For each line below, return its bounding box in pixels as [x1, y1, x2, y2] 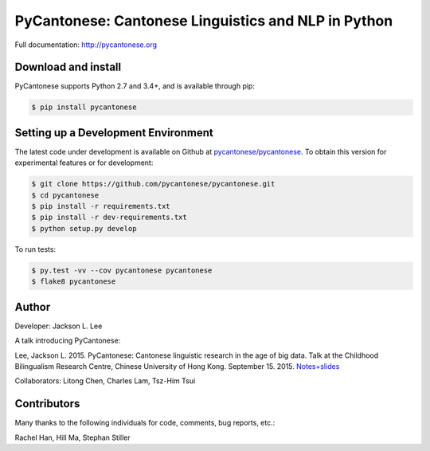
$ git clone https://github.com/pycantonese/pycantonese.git [31, 179, 276, 189]
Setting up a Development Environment [14, 126, 214, 139]
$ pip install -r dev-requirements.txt [31, 213, 187, 222]
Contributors [14, 397, 80, 410]
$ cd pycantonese [31, 190, 100, 199]
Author [14, 300, 51, 314]
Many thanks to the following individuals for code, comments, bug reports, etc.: [14, 418, 276, 428]
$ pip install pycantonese [31, 103, 137, 112]
